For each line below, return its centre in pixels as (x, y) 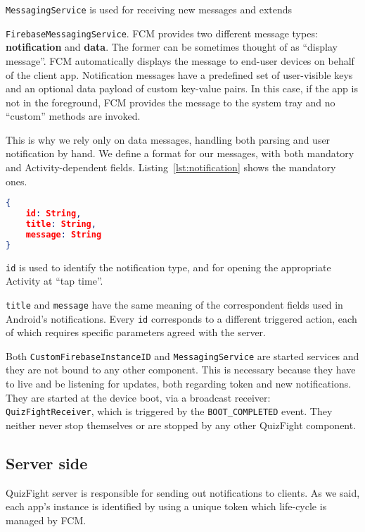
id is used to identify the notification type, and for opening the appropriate (168, 267)
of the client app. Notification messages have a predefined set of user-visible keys (179, 74)
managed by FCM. (46, 520)
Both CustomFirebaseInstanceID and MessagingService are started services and (182, 355)
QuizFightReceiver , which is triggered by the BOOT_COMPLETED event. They (169, 411)
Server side (47, 463)
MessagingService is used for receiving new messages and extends (149, 9)
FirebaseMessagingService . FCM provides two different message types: (162, 33)
